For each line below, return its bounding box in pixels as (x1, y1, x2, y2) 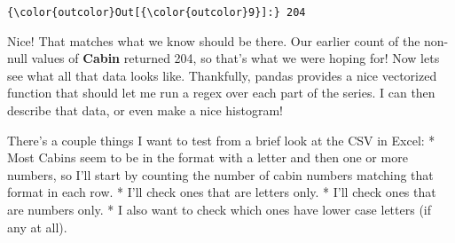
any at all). (7, 217, 67, 236)
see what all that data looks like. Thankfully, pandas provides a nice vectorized (7, 66, 437, 84)
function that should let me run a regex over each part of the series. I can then (7, 83, 435, 102)
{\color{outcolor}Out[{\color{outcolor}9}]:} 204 (7, 6, 306, 19)
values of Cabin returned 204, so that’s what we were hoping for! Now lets (31, 49, 440, 67)
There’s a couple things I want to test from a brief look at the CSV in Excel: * (7, 130, 435, 149)
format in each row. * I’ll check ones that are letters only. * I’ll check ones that (7, 183, 436, 201)
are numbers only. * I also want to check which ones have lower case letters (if (7, 200, 432, 218)
